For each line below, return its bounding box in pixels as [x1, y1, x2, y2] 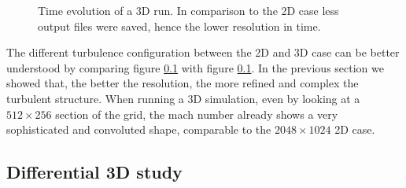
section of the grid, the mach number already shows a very [55, 105, 338, 122]
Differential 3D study [6, 160, 183, 184]
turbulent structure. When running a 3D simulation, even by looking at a [6, 90, 360, 106]
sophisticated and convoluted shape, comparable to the [6, 121, 271, 138]
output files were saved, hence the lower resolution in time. [38, 17, 321, 34]
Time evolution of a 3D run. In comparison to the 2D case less [38, 2, 339, 18]
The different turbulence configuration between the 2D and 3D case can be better [6, 44, 400, 61]
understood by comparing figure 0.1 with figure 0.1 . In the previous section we [6, 59, 384, 76]
